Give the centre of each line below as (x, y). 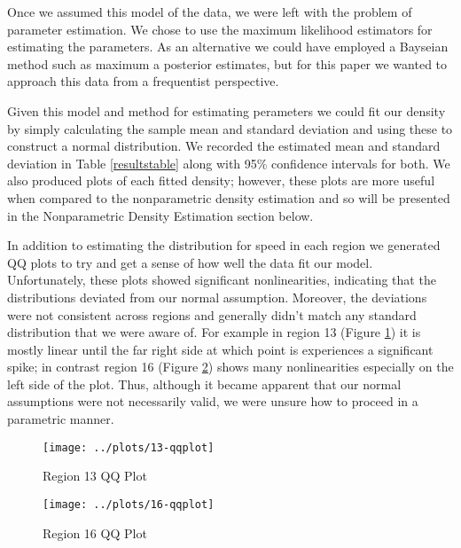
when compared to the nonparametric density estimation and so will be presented (229, 197)
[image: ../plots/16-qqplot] (129, 504)
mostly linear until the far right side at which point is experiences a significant (220, 349)
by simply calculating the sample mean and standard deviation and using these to (230, 128)
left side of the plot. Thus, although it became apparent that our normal (204, 384)
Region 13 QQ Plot (95, 476)
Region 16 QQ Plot (95, 532)
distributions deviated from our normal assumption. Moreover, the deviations (217, 297)
